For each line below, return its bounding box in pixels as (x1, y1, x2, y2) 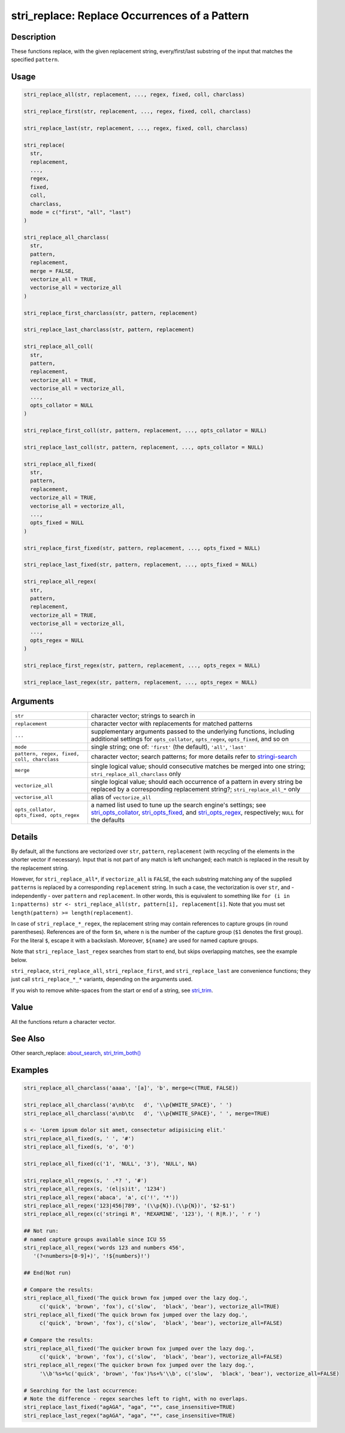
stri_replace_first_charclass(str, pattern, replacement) (23, 310, 198, 316)
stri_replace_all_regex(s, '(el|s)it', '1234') (23, 1185, 166, 1192)
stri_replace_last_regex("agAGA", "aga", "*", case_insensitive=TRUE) (23, 1412, 236, 1419)
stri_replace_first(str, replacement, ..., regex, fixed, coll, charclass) (23, 108, 252, 115)
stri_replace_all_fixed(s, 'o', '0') (23, 1143, 135, 1150)
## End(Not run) (23, 1269, 72, 1276)
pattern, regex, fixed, (14, 750, 80, 757)
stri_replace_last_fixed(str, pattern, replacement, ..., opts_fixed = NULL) (23, 561, 258, 568)
